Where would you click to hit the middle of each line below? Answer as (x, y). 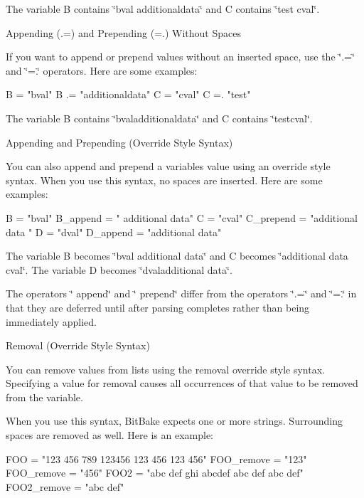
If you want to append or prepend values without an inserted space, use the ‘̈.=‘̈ (180, 57)
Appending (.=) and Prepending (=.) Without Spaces (123, 32)
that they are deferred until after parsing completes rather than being (158, 307)
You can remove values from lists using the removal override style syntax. (165, 369)
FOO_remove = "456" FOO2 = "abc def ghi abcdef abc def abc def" (155, 473)
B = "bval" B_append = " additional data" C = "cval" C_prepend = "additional (182, 217)
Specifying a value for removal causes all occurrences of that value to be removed (182, 383)
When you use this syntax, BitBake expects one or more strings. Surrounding (174, 421)
